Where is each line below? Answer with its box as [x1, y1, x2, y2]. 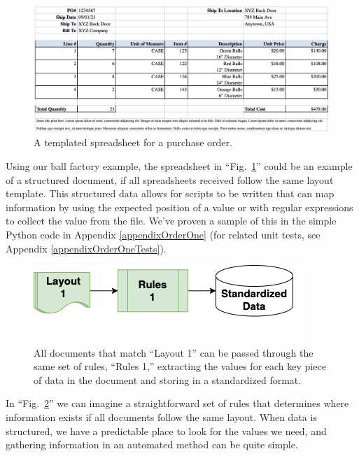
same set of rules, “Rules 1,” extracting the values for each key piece [34, 359, 326, 373]
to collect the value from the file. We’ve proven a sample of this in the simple [6, 213, 337, 228]
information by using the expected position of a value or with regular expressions [6, 199, 353, 214]
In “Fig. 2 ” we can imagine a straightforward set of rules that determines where [6, 396, 349, 411]
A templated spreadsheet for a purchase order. [34, 135, 232, 150]
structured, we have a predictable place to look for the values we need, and [6, 423, 327, 438]
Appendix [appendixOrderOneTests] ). [6, 241, 167, 255]
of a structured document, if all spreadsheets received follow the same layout [6, 172, 334, 187]
